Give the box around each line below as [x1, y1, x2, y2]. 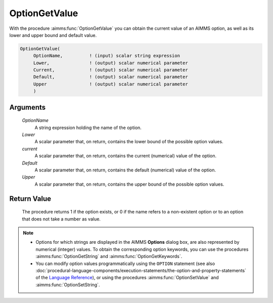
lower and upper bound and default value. [9, 32, 97, 38]
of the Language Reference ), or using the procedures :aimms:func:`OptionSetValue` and [35, 275, 219, 281]
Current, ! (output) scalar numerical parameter [33, 67, 188, 73]
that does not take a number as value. [22, 215, 101, 222]
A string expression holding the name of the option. [34, 124, 142, 131]
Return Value [9, 194, 52, 203]
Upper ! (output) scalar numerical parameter [33, 81, 188, 87]
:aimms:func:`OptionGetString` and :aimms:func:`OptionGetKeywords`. [35, 253, 183, 259]
